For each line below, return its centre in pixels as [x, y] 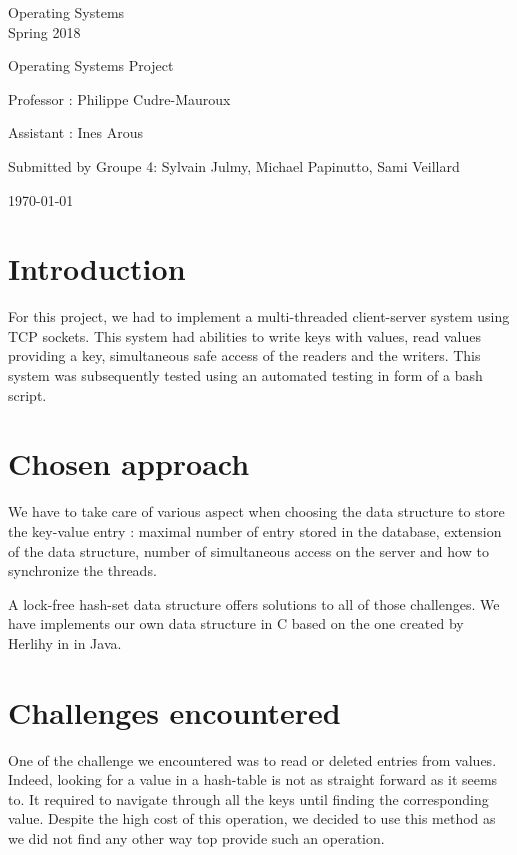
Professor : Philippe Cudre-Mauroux [119, 98]
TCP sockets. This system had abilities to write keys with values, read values [245, 335]
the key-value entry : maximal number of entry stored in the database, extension [255, 530]
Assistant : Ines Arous [75, 132]
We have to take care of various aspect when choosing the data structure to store [256, 511]
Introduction [97, 268]
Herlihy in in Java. [65, 642]
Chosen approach [129, 463]
